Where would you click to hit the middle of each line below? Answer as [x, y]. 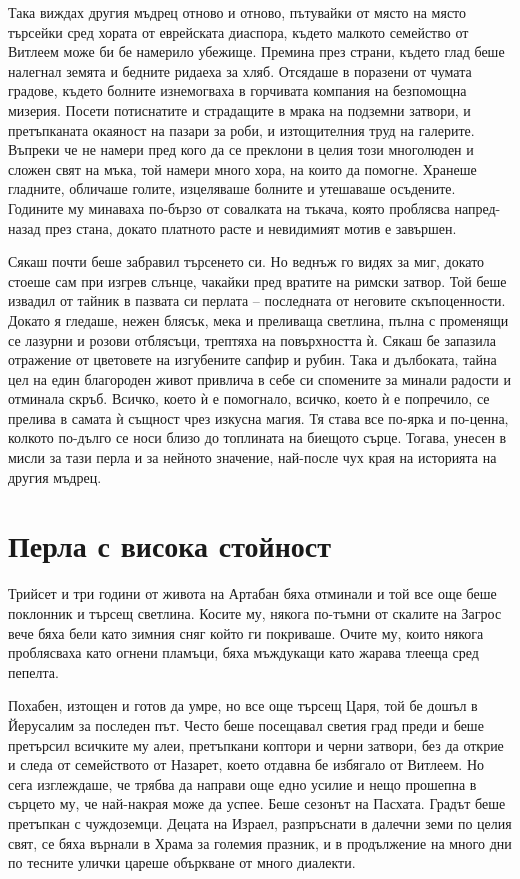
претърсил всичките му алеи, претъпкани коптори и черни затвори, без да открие [256, 744]
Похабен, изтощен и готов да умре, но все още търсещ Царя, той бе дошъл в [243, 705]
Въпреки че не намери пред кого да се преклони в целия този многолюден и [241, 149]
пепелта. [33, 671]
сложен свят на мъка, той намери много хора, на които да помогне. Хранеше [242, 168]
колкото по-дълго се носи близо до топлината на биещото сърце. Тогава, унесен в [257, 437]
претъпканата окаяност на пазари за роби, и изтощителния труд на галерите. [241, 129]
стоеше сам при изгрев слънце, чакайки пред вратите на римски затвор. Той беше [257, 280]
